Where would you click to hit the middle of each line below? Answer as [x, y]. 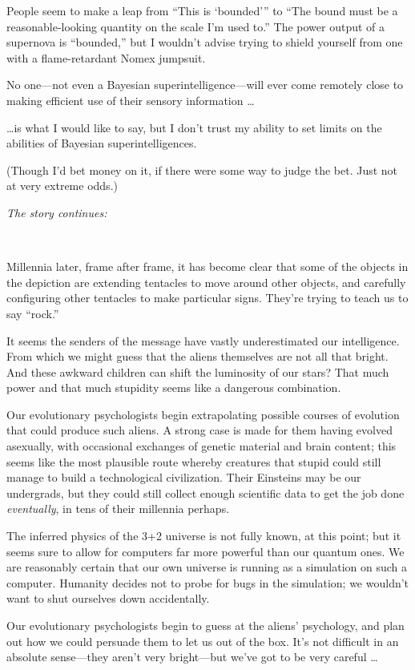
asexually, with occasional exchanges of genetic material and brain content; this [201, 446]
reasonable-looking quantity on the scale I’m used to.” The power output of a [196, 26]
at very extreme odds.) [62, 186]
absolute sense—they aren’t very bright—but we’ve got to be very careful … [192, 657]
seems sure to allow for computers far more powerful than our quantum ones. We [205, 551]
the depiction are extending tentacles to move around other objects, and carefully [206, 282]
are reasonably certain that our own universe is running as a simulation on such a [207, 567]
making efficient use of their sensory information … [131, 100]
